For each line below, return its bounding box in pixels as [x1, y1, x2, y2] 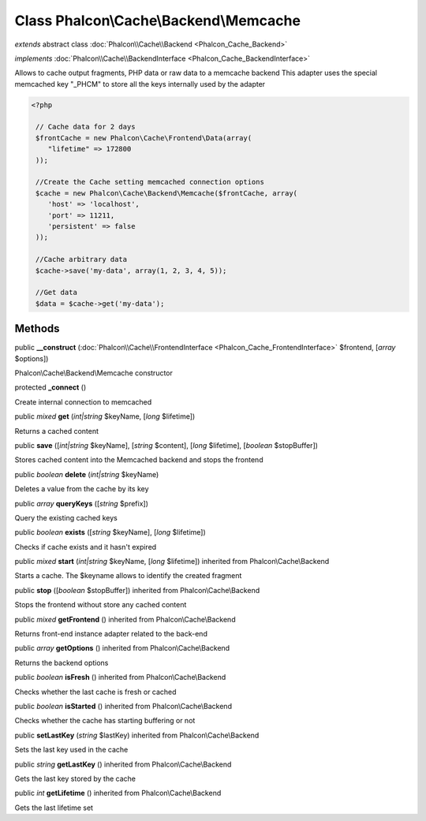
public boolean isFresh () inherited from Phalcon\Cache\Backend [14, 673, 226, 682]
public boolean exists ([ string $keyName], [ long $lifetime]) [14, 528, 207, 537]
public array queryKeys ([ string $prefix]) [14, 498, 149, 508]
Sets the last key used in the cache [14, 745, 129, 755]
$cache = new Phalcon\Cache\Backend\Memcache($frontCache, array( [35, 188, 298, 197]
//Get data [35, 288, 78, 297]
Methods [14, 322, 60, 335]
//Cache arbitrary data [35, 255, 128, 264]
